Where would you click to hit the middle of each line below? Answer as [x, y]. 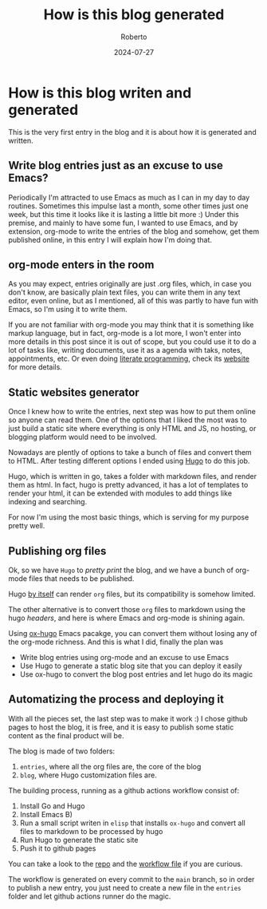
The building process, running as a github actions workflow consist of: [124, 790]
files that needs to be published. [82, 578]
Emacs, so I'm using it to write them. [68, 310]
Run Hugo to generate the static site [79, 840]
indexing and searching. [48, 502]
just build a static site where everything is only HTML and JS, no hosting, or [132, 429]
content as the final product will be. [66, 735]
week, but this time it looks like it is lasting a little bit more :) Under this [124, 214]
